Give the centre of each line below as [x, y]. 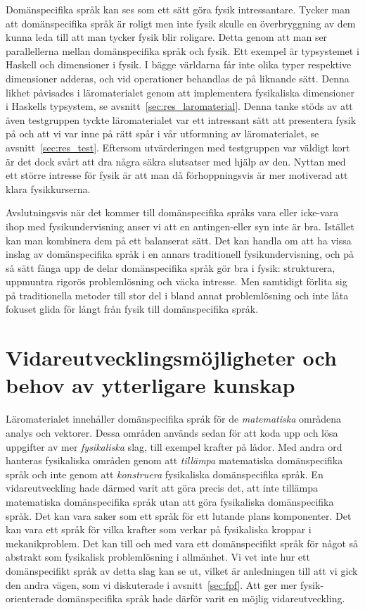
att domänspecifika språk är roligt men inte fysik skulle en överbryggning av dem [181, 23]
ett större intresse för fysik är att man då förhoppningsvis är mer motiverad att [177, 175]
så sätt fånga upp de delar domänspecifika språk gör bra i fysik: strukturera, [171, 267]
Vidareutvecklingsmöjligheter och [171, 357]
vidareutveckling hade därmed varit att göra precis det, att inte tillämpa [162, 488]
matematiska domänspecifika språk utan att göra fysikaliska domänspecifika [170, 501]
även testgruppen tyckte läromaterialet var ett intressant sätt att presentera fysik [181, 119]
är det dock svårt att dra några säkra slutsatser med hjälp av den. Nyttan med [176, 161]
